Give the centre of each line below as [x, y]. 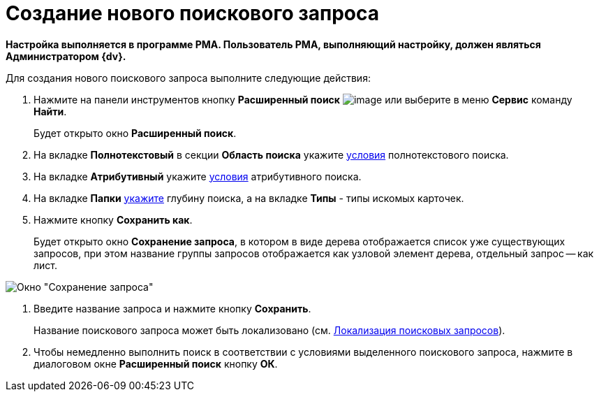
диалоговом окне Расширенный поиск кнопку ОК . [156, 363]
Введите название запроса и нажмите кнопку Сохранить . [172, 308]
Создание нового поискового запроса [192, 13]
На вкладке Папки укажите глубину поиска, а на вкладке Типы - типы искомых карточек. [249, 198]
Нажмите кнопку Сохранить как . [113, 219]
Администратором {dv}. [66, 56]
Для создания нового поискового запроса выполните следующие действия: [188, 78]
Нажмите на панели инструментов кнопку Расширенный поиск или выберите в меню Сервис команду [303, 99]
